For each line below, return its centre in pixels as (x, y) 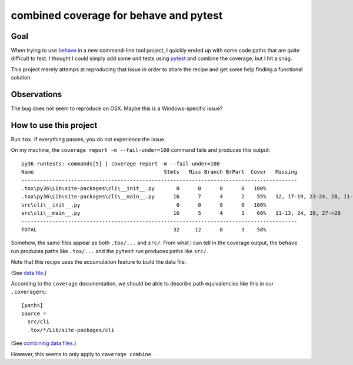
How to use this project (54, 125)
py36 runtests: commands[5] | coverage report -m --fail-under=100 (121, 164)
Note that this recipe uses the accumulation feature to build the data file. (99, 262)
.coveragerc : (29, 292)
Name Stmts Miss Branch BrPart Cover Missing (159, 172)
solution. (21, 78)
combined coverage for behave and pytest (117, 15)
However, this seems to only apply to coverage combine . (82, 354)
